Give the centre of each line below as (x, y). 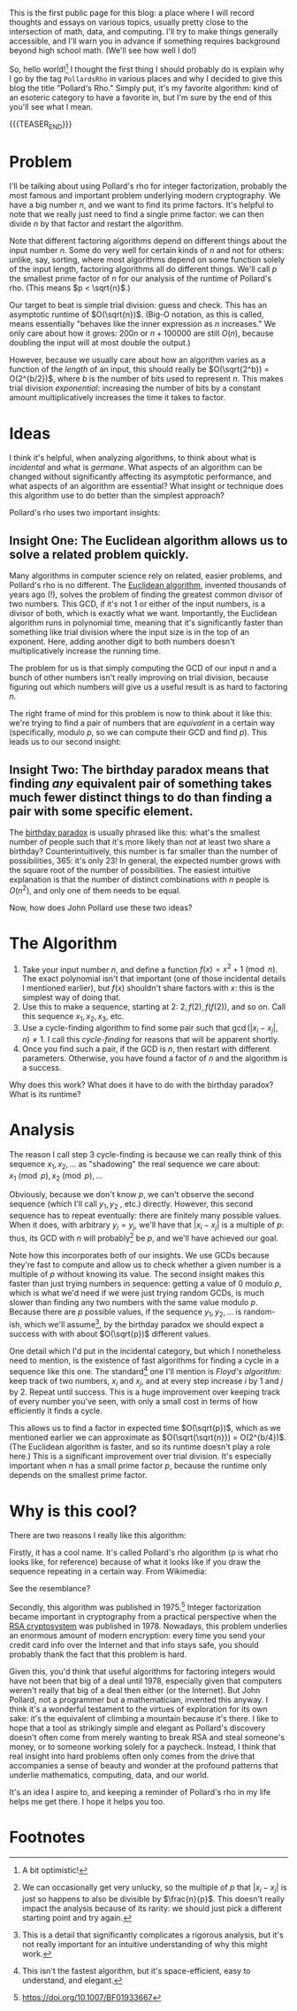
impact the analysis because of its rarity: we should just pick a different (152, 1908)
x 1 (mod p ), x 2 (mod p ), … (56, 1176)
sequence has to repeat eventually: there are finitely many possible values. (145, 1216)
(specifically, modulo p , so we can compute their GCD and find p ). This (138, 732)
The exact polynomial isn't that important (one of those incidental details (154, 978)
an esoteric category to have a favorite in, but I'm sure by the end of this (141, 97)
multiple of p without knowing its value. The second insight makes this (137, 1273)
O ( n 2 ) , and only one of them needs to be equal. (95, 889)
